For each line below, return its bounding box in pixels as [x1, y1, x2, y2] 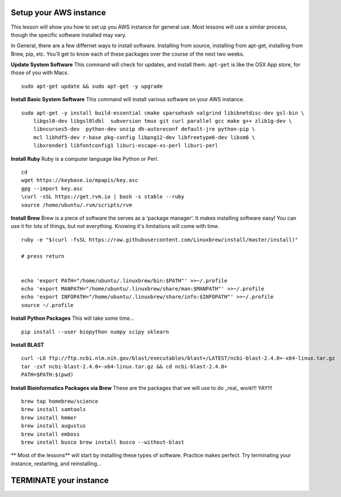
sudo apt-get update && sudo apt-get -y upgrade [21, 82, 163, 89]
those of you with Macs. [11, 69, 69, 76]
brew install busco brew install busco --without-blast [21, 439, 185, 446]
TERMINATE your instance [11, 475, 109, 485]
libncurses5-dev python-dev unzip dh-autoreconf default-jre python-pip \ [33, 126, 255, 133]
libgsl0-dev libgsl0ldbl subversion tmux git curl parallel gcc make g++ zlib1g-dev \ [33, 118, 292, 125]
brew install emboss [21, 430, 80, 437]
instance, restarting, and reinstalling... [11, 460, 102, 467]
